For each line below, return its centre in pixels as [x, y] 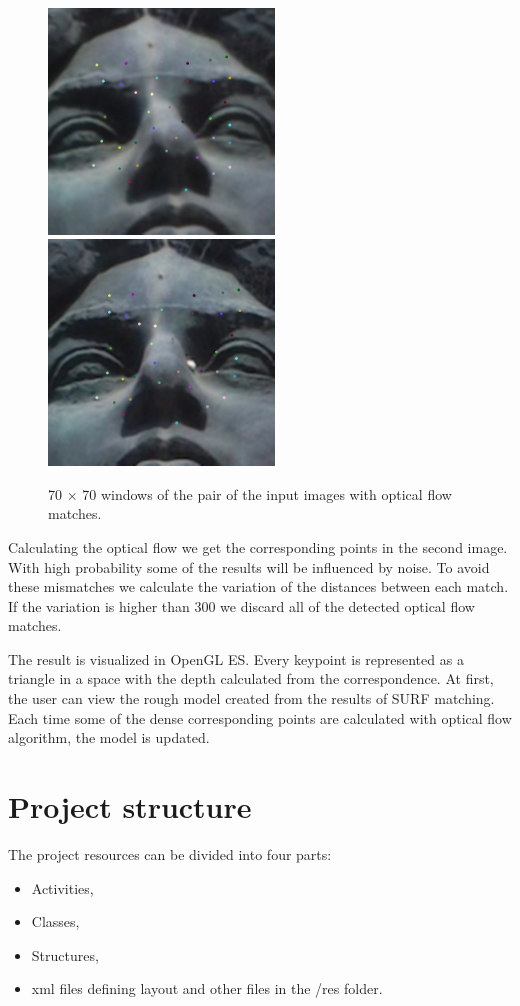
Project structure [130, 806]
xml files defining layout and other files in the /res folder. [207, 988]
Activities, [62, 887]
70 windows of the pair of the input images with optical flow [267, 493]
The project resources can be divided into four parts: [170, 853]
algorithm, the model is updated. [109, 737]
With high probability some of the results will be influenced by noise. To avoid [249, 566]
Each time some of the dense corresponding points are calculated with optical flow [260, 717]
